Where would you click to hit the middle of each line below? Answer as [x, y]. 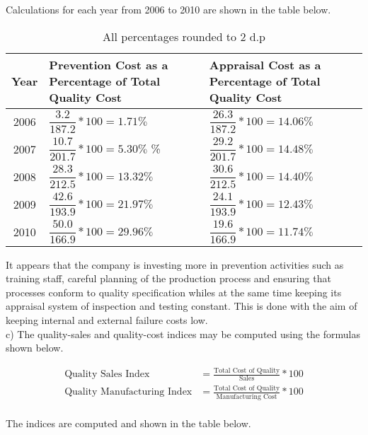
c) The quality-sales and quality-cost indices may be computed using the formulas [183, 333]
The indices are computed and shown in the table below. [128, 423]
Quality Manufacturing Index [128, 392]
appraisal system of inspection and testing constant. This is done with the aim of [182, 306]
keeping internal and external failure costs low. [107, 319]
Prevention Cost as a [109, 64]
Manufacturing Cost [247, 396]
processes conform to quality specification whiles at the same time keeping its [174, 292]
